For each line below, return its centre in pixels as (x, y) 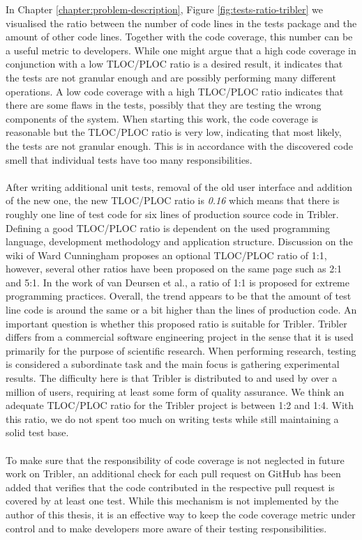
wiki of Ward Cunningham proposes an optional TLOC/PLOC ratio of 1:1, (166, 255)
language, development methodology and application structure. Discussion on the (179, 241)
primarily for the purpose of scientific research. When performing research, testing (181, 350)
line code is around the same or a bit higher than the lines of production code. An (181, 310)
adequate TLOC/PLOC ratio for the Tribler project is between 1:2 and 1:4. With (180, 405)
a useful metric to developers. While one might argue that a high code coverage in (181, 50)
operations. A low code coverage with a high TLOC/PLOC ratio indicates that (175, 91)
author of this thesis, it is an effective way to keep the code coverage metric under (181, 514)
